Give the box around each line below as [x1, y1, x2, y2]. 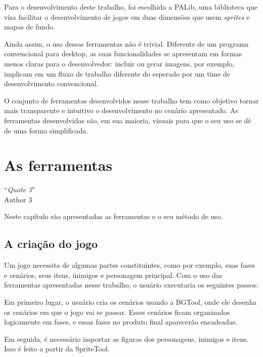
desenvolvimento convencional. [4, 78, 98, 89]
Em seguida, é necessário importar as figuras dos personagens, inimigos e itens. [4, 333, 249, 344]
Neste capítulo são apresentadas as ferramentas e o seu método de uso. [4, 211, 223, 222]
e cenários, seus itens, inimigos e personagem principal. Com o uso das [4, 269, 223, 280]
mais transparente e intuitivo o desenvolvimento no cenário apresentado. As [4, 105, 238, 116]
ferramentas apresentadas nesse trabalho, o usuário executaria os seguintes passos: [4, 279, 258, 290]
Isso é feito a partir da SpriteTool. [4, 343, 110, 354]
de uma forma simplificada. [4, 125, 89, 135]
